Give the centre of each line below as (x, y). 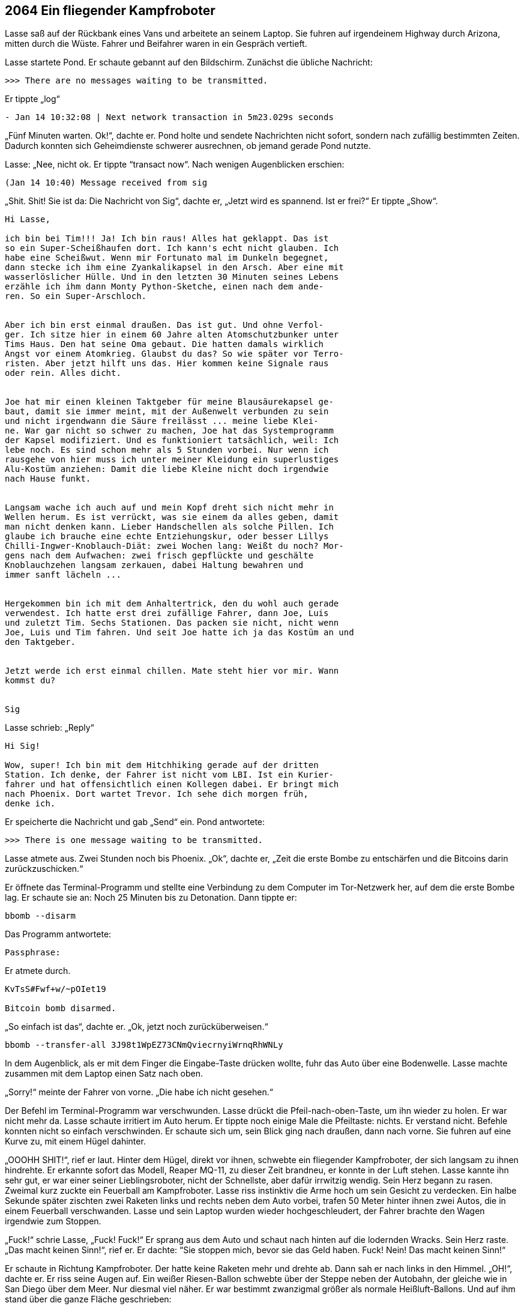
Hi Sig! (23, 746)
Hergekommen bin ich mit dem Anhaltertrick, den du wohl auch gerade (172, 604)
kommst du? (30, 681)
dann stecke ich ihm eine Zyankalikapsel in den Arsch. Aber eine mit (174, 268)
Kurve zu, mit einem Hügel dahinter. (75, 1141)
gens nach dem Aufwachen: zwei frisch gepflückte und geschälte (159, 556)
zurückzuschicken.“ (44, 869)
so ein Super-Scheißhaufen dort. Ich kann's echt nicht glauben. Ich (172, 248)
